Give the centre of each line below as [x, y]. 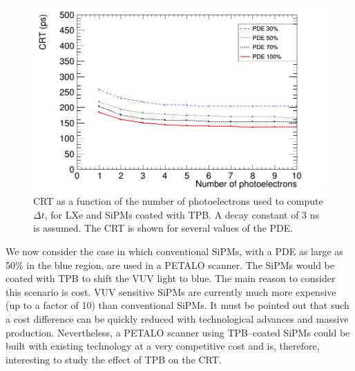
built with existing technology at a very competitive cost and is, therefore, [163, 346]
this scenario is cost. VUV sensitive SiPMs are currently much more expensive [171, 291]
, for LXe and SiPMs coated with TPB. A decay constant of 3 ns [182, 214]
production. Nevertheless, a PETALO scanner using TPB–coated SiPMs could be [178, 332]
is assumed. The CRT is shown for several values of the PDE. [163, 228]
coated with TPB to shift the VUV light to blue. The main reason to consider [171, 278]
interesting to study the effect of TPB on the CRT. [114, 359]
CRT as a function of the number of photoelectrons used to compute [178, 201]
